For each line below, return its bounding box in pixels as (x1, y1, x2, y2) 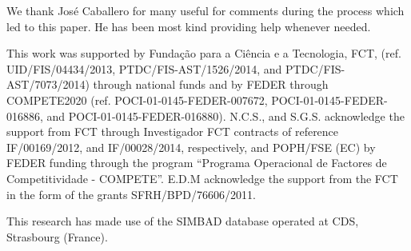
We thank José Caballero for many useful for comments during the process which (6, 2, 405, 18)
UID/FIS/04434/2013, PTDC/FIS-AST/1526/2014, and (6, 60, 282, 77)
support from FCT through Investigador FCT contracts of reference (6, 123, 339, 140)
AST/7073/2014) (6, 76, 90, 93)
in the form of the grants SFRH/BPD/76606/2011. (6, 185, 256, 202)
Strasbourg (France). (6, 228, 108, 245)
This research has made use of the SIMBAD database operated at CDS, (6, 213, 359, 229)
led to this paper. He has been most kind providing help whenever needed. (6, 18, 371, 34)
